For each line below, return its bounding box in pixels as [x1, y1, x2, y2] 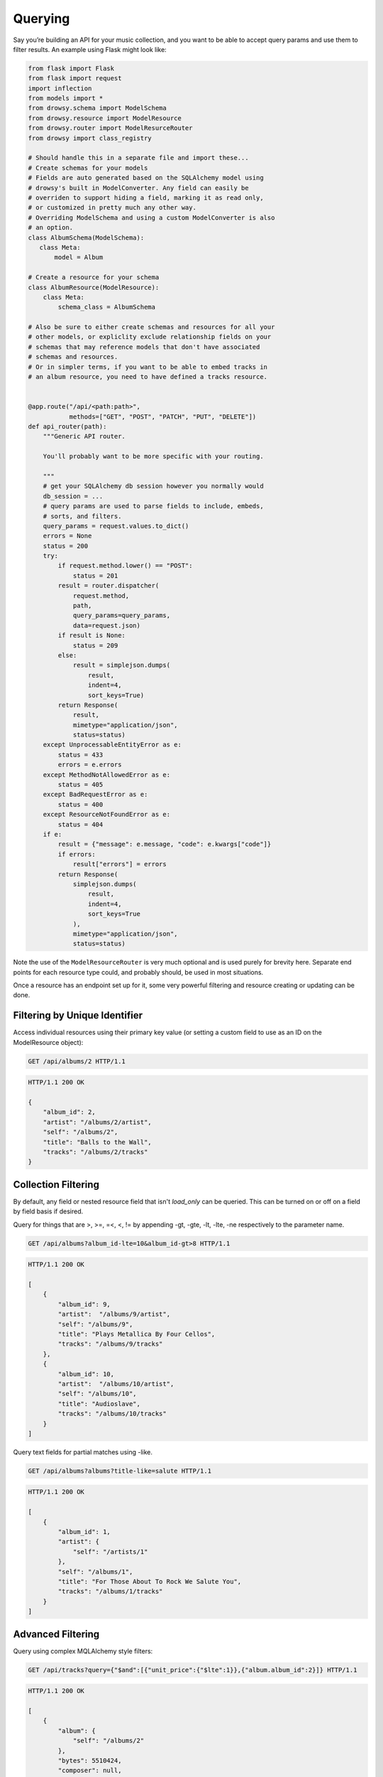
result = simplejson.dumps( [72, 661, 170, 670]
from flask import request [28, 75, 122, 82]
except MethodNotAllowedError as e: [43, 771, 170, 778]
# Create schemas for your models [28, 163, 148, 172]
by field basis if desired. [13, 1207, 84, 1215]
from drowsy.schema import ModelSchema [28, 104, 167, 112]
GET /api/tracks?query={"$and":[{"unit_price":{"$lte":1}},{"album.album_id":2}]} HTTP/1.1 [28, 1665, 357, 1674]
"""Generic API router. [43, 432, 126, 441]
